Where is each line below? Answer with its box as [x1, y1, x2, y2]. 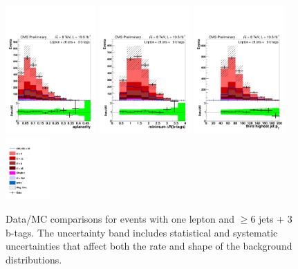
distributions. [6, 252, 62, 266]
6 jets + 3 [250, 212, 292, 226]
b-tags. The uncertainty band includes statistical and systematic [6, 225, 278, 239]
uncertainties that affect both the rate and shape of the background [6, 239, 292, 253]
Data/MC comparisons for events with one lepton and [6, 212, 235, 226]
